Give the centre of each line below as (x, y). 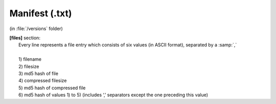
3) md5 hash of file (39, 73)
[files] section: (25, 38)
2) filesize (29, 66)
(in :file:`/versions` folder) (36, 29)
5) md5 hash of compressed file (52, 88)
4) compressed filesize (43, 81)
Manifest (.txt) (41, 13)
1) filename (30, 59)
